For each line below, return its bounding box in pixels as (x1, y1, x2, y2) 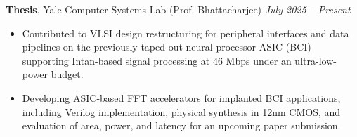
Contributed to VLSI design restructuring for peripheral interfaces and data (22, 25, 349, 40)
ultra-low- (294, 53, 337, 67)
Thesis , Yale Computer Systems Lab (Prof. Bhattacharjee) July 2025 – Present (6, 2, 351, 16)
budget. (51, 67, 84, 81)
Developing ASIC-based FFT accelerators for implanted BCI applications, (22, 90, 341, 105)
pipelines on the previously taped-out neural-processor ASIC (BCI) (22, 39, 311, 54)
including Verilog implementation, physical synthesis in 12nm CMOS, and (22, 104, 341, 119)
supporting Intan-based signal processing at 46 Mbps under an (22, 53, 292, 67)
